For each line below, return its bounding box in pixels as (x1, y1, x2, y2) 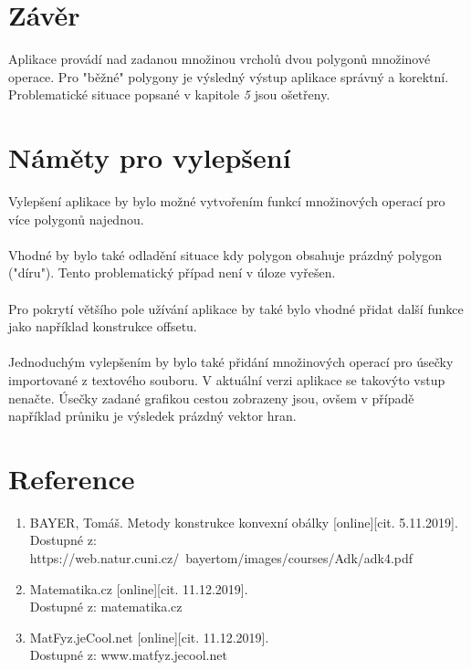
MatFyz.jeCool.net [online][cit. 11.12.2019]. (29, 627, 269, 646)
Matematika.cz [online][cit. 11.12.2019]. (29, 579, 248, 598)
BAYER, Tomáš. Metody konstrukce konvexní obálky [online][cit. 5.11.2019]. (29, 512, 458, 531)
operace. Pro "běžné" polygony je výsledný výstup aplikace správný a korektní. (8, 67, 449, 86)
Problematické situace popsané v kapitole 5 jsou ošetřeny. (8, 85, 330, 104)
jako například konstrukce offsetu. (8, 317, 197, 336)
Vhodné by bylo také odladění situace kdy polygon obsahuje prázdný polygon (8, 245, 443, 264)
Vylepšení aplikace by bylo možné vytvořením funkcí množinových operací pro (8, 192, 445, 211)
